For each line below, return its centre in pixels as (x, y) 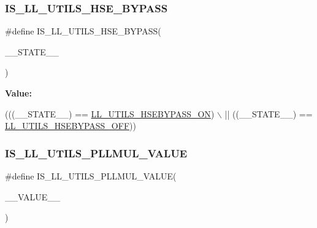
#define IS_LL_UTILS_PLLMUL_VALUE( (91, 176)
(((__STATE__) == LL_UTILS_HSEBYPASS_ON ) (110, 113)
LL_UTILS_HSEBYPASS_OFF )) (71, 126)
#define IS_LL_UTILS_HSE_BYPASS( (83, 31)
